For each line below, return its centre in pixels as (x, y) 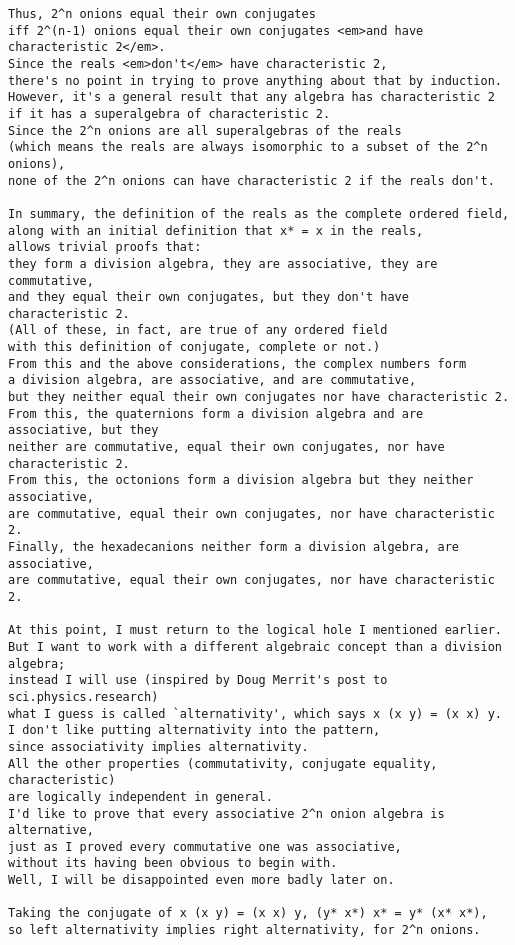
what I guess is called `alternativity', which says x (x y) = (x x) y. (255, 713)
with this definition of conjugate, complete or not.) (194, 347)
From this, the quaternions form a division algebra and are (216, 413)
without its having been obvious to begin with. (173, 863)
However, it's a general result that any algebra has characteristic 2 (251, 97)
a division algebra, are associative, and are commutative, (212, 380)
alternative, (51, 830)
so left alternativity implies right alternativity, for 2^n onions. (244, 930)
